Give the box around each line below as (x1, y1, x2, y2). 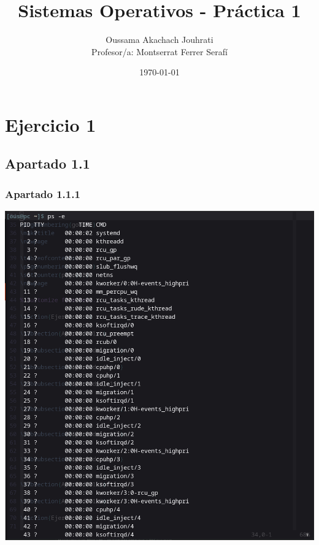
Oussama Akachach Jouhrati (106, 33, 213, 46)
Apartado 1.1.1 (5, 186, 80, 201)
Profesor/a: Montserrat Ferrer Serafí (91, 45, 228, 58)
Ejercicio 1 (5, 112, 96, 137)
